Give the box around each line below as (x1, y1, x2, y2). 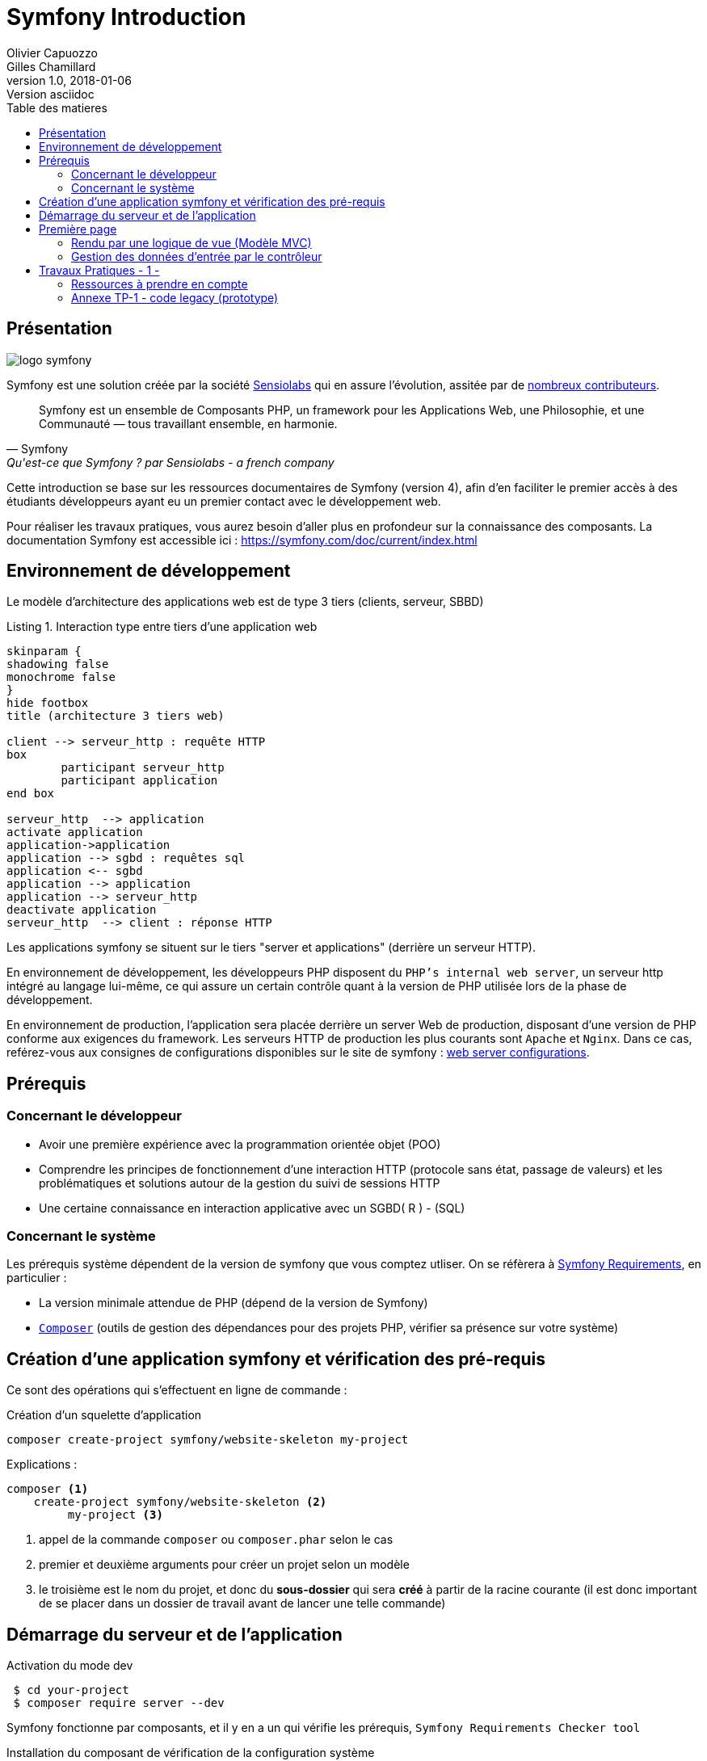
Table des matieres (6, 100, 107, 115)
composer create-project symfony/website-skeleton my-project (6, 1433, 409, 1447)
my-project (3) (67, 1508, 163, 1522)
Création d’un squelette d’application (6, 1408, 202, 1423)
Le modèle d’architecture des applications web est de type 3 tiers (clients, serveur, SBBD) (6, 595, 484, 609)
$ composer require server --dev (13, 1696, 225, 1710)
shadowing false (6, 658, 109, 671)
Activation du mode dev (6, 1658, 133, 1673)
